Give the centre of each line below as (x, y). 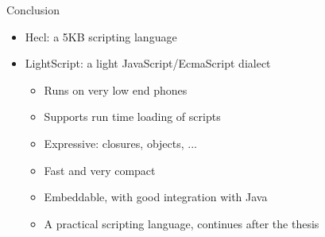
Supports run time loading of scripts (132, 117)
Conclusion (33, 10)
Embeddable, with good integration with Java (156, 197)
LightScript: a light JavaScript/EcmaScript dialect (148, 63)
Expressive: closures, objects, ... (120, 143)
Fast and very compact (100, 170)
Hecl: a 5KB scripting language (101, 36)
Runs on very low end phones (116, 89)
